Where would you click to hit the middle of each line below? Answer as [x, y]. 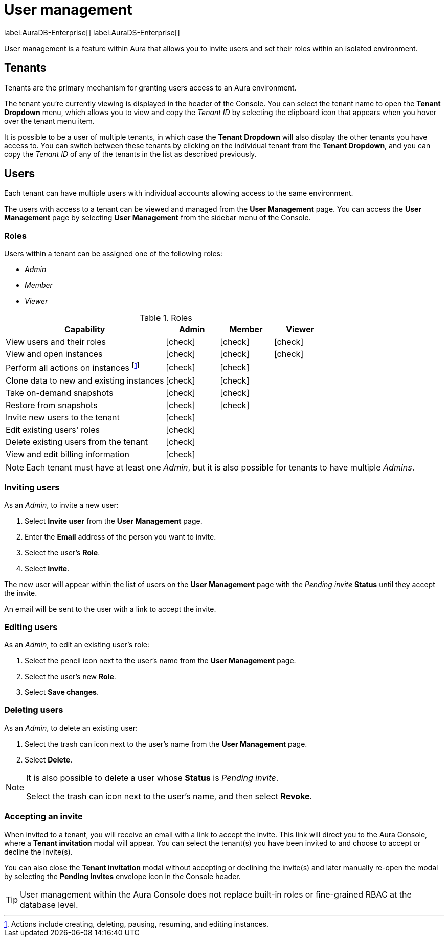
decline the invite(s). [38, 852]
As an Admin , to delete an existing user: [71, 728]
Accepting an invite [43, 816]
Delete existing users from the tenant [77, 442]
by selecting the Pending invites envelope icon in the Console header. [122, 876]
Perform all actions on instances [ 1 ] [73, 367]
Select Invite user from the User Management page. [114, 521]
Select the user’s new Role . [70, 677]
